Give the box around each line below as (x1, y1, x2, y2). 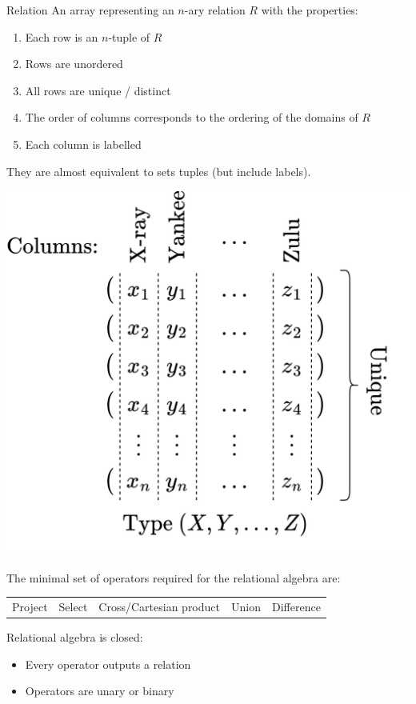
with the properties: (261, 2, 358, 18)
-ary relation (184, 2, 246, 18)
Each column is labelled (25, 135, 142, 152)
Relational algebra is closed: (6, 628, 143, 645)
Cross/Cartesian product (98, 598, 220, 614)
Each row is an (25, 28, 98, 45)
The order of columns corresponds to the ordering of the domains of (25, 109, 358, 126)
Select (58, 598, 88, 614)
